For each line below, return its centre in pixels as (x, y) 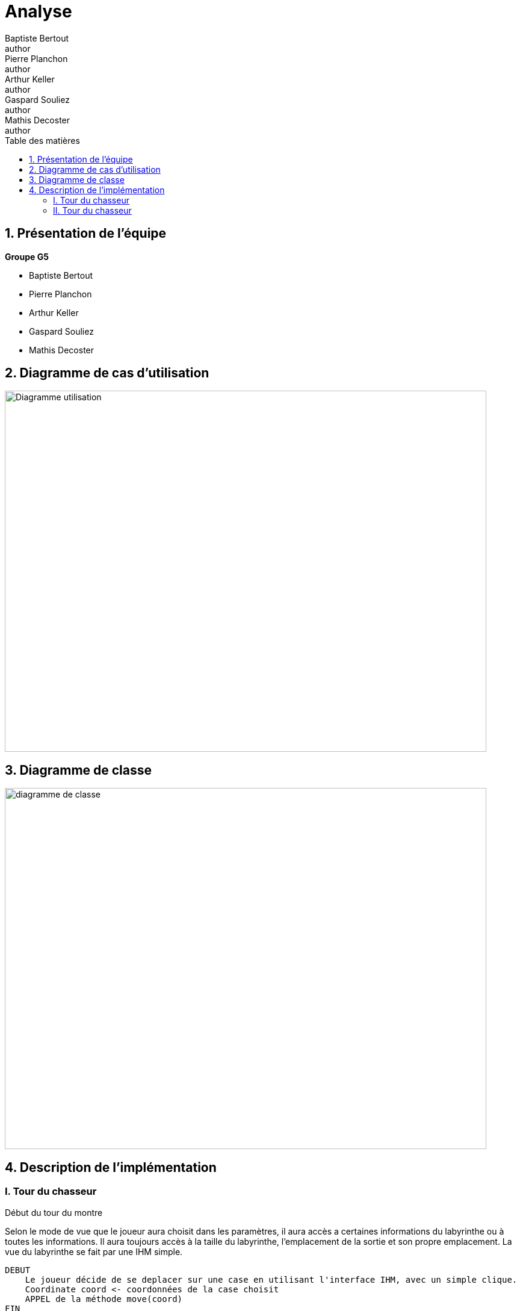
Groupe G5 (27, 256)
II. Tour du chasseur (92, 210)
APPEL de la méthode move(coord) (104, 1299)
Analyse (39, 11)
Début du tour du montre (54, 1212)
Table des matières (42, 140)
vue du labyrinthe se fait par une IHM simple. (94, 1251)
